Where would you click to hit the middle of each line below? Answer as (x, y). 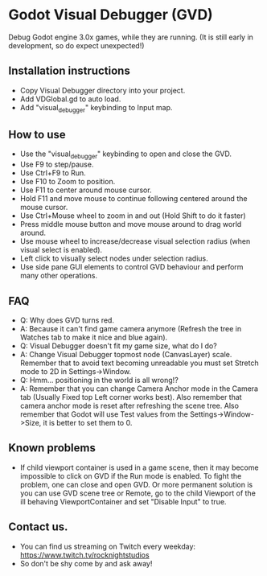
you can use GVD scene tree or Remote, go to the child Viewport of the (138, 493)
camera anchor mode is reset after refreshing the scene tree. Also (129, 405)
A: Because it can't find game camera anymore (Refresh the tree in (131, 328)
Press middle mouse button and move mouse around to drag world (131, 224)
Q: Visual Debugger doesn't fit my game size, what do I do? (118, 346)
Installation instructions (69, 71)
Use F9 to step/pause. (57, 165)
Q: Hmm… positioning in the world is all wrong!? (99, 380)
